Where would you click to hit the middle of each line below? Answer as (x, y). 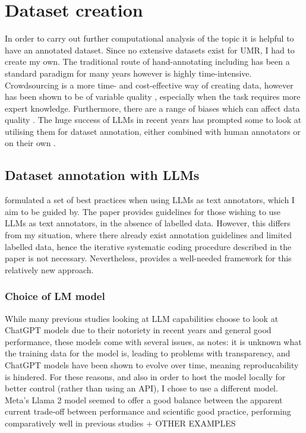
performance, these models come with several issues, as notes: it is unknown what (153, 341)
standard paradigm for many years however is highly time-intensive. (128, 73)
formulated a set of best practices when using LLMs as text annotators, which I (150, 200)
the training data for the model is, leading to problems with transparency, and (148, 353)
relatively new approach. (49, 269)
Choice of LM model (55, 296)
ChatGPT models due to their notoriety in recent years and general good (138, 330)
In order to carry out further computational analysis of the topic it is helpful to (149, 38)
